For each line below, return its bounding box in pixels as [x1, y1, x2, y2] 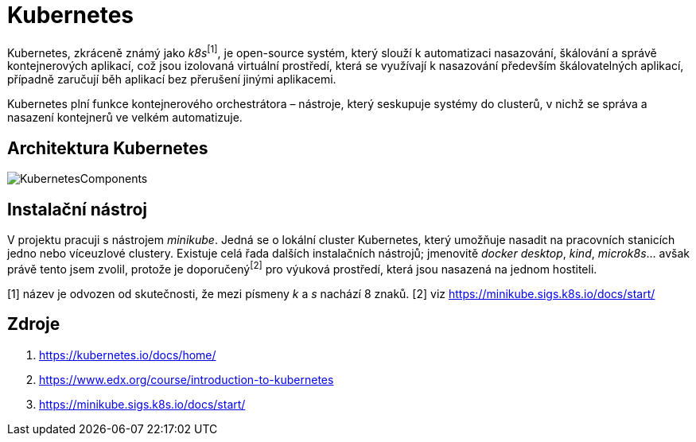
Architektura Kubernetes [7, 138, 208, 158]
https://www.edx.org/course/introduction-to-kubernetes [39, 372, 334, 386]
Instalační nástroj [7, 199, 148, 219]
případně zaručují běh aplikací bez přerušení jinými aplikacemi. [7, 72, 336, 87]
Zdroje [7, 314, 60, 335]
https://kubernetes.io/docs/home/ [39, 347, 216, 362]
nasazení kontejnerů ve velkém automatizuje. [7, 111, 243, 125]
